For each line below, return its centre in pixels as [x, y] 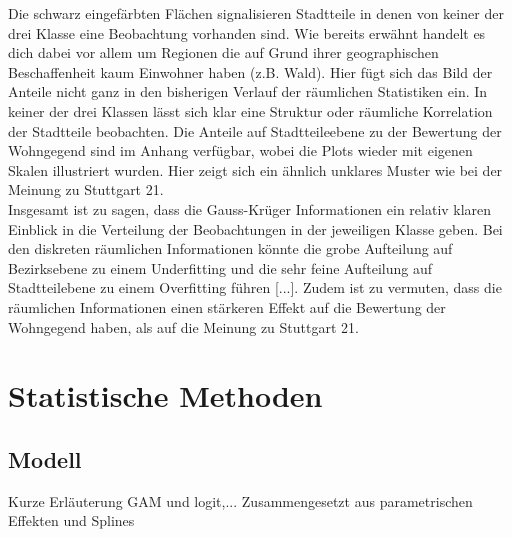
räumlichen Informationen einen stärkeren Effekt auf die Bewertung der [227, 306]
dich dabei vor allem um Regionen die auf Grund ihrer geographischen [223, 52]
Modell [45, 458]
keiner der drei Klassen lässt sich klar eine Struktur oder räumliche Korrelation [250, 110]
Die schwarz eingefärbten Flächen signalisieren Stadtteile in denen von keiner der [256, 13]
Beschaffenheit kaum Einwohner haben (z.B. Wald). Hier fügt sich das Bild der [250, 71]
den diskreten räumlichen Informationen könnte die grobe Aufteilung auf [230, 248]
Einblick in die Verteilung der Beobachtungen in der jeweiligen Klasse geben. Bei [255, 228]
